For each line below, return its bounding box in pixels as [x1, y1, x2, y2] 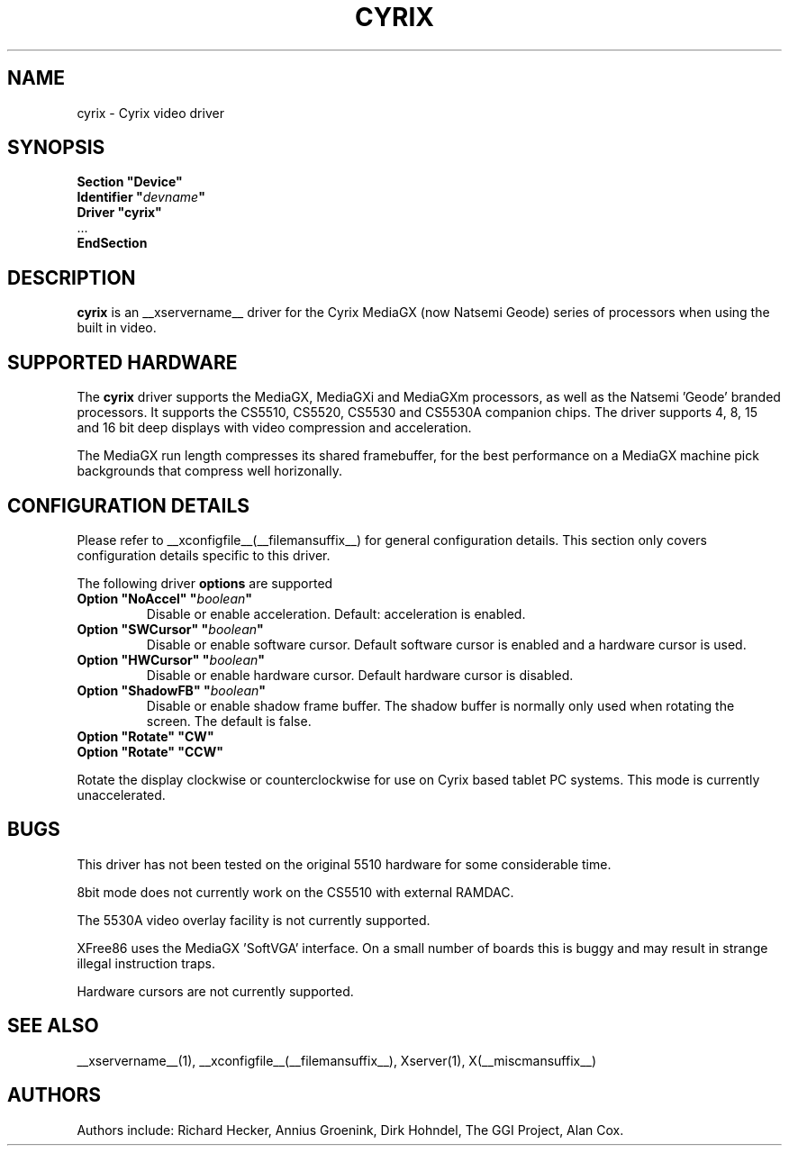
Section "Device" [77, 174, 183, 190]
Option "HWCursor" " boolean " [77, 651, 266, 667]
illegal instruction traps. [77, 955, 215, 971]
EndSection [77, 235, 148, 251]
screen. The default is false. [146, 713, 312, 729]
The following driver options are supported [77, 575, 333, 591]
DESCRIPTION [7, 266, 136, 289]
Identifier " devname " [77, 189, 205, 205]
